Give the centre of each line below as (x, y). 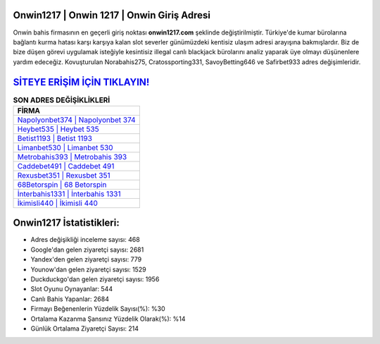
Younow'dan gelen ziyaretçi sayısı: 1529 (89, 269)
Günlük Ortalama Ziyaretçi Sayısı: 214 (85, 328)
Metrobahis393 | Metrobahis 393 (72, 156)
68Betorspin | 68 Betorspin (62, 185)
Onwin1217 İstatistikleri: (66, 223)
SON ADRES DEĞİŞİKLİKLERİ (62, 100)
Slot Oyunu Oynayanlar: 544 (71, 289)
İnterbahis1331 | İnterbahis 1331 (69, 194)
